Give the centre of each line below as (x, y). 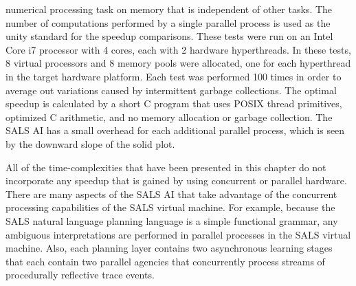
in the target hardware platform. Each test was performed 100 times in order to (174, 76)
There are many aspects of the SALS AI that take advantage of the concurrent (171, 194)
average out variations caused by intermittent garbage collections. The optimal (171, 90)
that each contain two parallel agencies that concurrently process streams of (165, 261)
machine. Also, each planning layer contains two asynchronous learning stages (169, 248)
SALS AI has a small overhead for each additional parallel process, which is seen (175, 130)
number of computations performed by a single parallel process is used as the (168, 22)
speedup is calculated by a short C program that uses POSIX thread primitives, (174, 103)
